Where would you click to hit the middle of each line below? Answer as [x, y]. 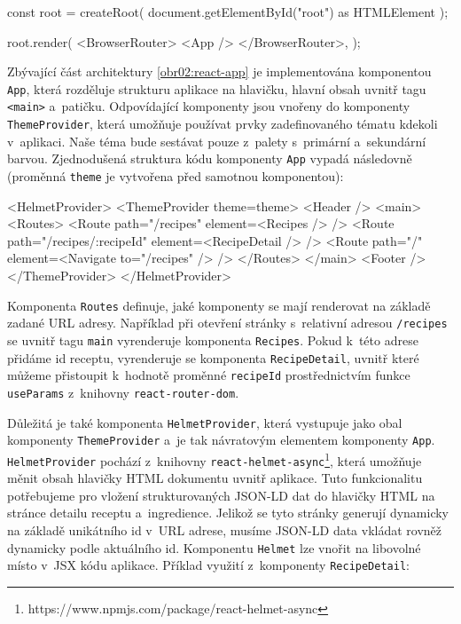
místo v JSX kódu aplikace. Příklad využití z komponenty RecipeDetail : [208, 565]
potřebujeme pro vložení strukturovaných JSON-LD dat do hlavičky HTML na [221, 495]
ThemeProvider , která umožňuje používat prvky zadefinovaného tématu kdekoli [223, 124]
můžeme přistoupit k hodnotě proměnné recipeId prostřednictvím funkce [209, 375]
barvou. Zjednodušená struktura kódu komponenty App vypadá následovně [210, 158]
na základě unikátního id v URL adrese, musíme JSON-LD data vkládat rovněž [225, 529]
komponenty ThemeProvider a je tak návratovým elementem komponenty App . [221, 440]
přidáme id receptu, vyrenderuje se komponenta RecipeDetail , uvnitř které [213, 357]
